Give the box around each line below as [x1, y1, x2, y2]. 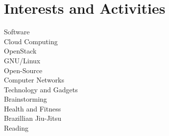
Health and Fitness [4, 103, 61, 113]
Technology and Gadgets [4, 84, 78, 94]
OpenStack [4, 46, 37, 56]
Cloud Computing [4, 36, 58, 46]
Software [4, 27, 30, 37]
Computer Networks [4, 75, 65, 85]
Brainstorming [4, 94, 47, 104]
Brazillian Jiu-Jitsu [4, 113, 61, 123]
